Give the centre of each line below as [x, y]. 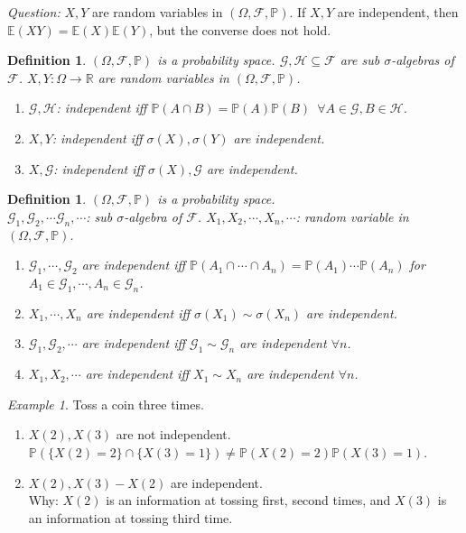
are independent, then [398, 12]
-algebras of [423, 60]
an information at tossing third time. [130, 517]
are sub [360, 60]
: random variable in [352, 216]
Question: [34, 12]
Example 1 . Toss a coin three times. [106, 404]
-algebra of [153, 216]
